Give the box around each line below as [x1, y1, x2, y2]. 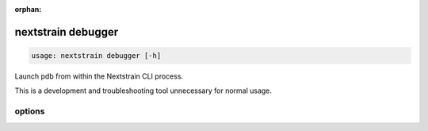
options [14, 106, 45, 117]
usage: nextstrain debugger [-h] [31, 52, 162, 60]
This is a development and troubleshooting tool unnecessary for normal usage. [14, 86, 273, 95]
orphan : [14, 5, 42, 13]
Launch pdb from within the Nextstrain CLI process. [14, 71, 184, 81]
